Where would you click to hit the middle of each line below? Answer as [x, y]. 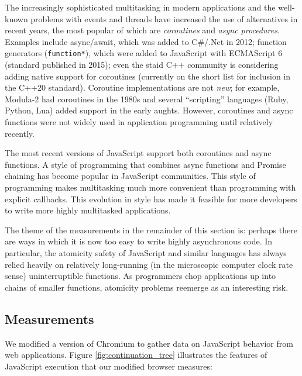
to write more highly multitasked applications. [88, 210]
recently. [20, 133]
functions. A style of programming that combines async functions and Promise [145, 164]
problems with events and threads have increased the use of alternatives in [164, 18]
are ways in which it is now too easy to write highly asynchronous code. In [139, 241]
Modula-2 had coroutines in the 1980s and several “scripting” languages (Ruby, [147, 99]
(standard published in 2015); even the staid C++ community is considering [142, 65]
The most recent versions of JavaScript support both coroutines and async [138, 153]
